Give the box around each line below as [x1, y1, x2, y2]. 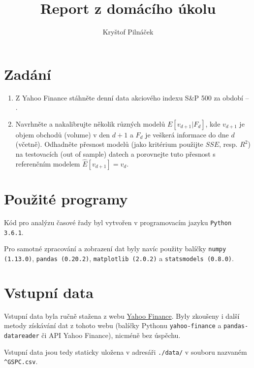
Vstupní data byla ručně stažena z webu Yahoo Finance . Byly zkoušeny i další [4, 310, 240, 321]
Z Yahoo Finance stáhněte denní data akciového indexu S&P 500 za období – [15, 92, 249, 102]
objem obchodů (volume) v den [15, 129, 110, 139]
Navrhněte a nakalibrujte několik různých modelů [15, 118, 165, 129]
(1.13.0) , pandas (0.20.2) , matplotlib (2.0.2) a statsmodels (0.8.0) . [4, 253, 234, 263]
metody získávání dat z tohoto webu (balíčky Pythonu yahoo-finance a [4, 320, 222, 331]
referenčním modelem [15, 158, 80, 168]
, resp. [219, 139, 238, 149]
